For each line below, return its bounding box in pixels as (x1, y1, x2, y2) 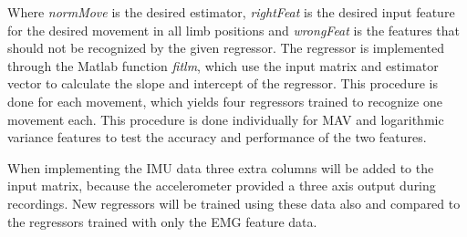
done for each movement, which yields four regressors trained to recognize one (7, 91, 442, 110)
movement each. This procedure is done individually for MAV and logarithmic (7, 109, 444, 129)
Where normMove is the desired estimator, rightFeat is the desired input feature (7, 3, 455, 21)
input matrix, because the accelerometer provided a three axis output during (7, 176, 436, 195)
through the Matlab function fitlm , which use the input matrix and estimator (7, 56, 439, 75)
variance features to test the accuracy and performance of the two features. (7, 128, 427, 147)
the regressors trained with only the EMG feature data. (7, 211, 317, 231)
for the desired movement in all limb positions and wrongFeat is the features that (7, 20, 461, 39)
